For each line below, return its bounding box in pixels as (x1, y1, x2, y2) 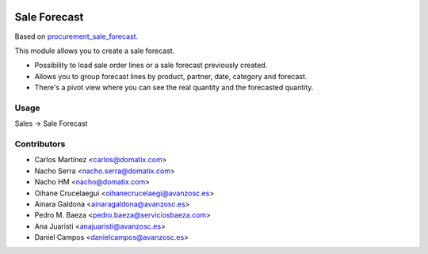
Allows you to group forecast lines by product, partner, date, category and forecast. (34, 71, 308, 81)
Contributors (14, 138, 66, 150)
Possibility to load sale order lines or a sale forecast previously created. (34, 60, 268, 70)
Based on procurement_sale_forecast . (14, 32, 139, 41)
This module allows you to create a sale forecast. (14, 46, 175, 55)
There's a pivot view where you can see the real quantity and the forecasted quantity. (34, 83, 314, 93)
